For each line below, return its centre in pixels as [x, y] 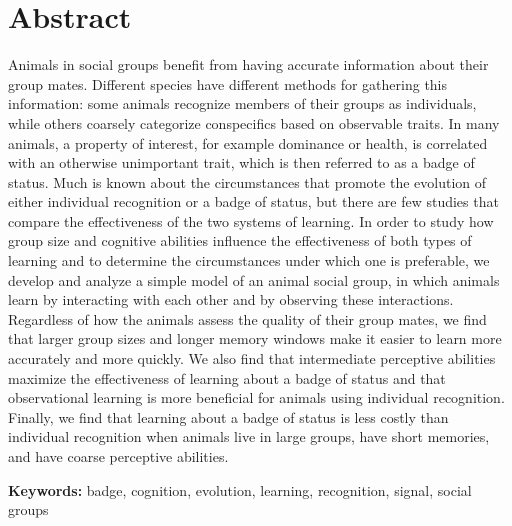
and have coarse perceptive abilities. [118, 456]
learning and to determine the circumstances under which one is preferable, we [249, 260]
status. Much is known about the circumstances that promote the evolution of [247, 181]
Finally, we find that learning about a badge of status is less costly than [228, 416]
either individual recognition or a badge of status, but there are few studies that [253, 201]
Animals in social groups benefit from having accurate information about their [248, 64]
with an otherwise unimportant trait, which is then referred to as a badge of [241, 162]
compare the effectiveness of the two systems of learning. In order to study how [251, 220]
